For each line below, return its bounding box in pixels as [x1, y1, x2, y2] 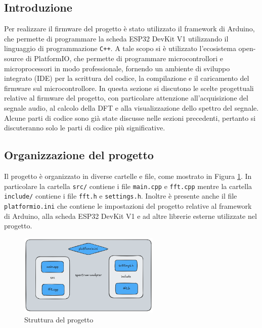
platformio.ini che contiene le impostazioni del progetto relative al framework [4, 200, 252, 211]
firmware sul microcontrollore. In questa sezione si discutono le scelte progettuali [4, 82, 254, 93]
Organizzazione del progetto [4, 147, 154, 163]
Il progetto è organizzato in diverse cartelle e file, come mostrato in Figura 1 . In [4, 171, 252, 181]
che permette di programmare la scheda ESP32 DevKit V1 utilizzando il [4, 33, 229, 43]
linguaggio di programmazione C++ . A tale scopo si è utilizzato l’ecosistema [4, 43, 236, 54]
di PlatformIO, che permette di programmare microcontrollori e [25, 53, 224, 64]
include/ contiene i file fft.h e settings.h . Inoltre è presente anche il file [4, 191, 237, 201]
